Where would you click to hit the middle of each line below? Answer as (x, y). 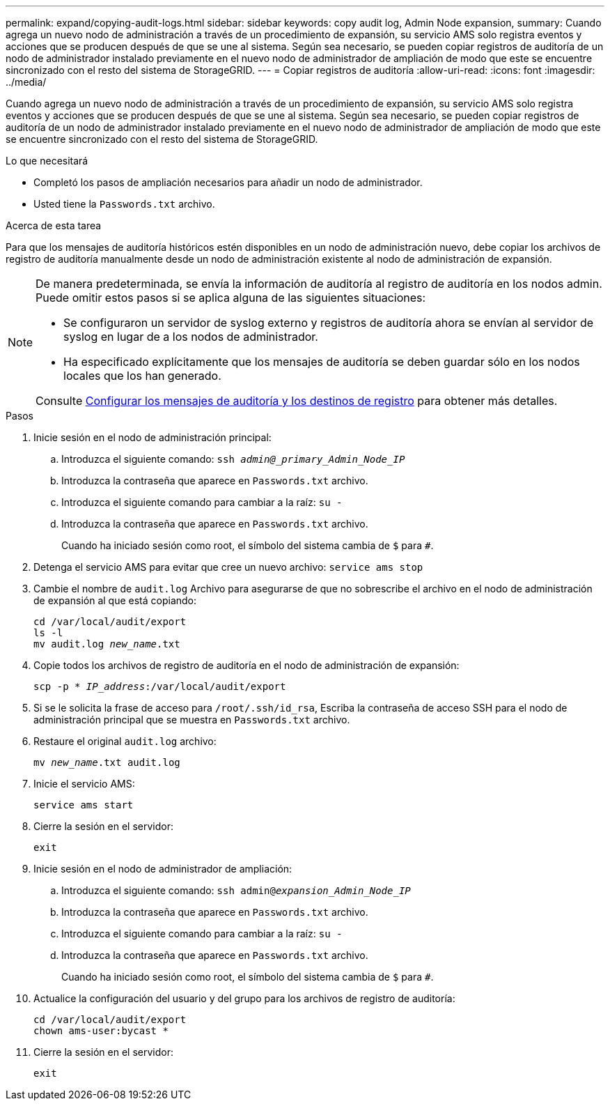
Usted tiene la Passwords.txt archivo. (124, 204)
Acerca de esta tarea (54, 225)
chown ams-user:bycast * (101, 1031)
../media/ (26, 82)
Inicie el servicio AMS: (84, 784)
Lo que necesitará (47, 161)
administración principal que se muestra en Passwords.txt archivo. (192, 720)
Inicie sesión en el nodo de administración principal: (152, 437)
